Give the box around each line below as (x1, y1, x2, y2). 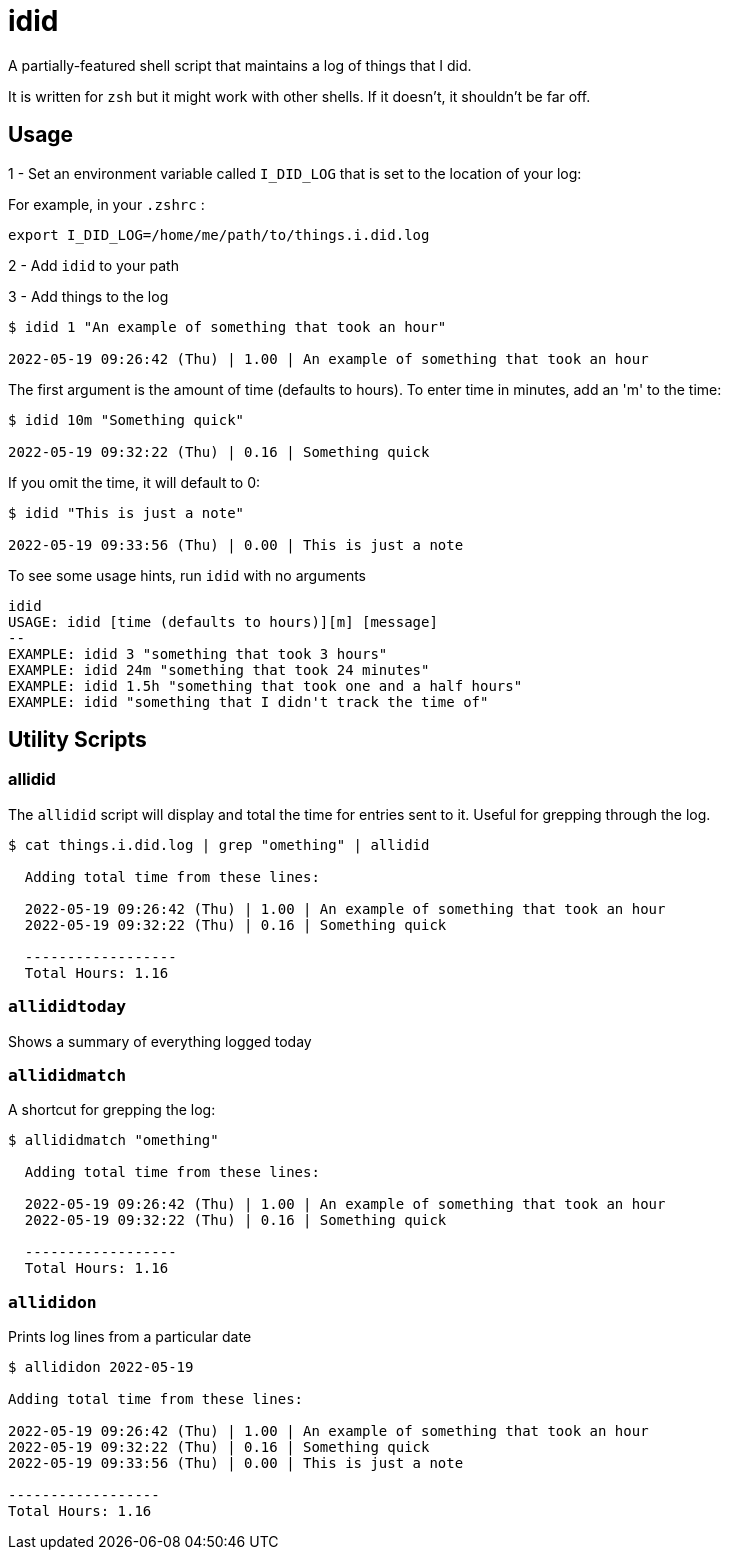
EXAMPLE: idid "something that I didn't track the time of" (8, 693, 489, 710)
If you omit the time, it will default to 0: (8, 473, 261, 491)
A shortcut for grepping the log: (8, 1101, 216, 1119)
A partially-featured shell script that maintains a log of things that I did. (8, 56, 472, 74)
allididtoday (8, 997, 127, 1017)
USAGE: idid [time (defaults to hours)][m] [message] (8, 613, 438, 630)
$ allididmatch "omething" (8, 1132, 219, 1149)
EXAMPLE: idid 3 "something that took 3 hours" (8, 645, 388, 662)
